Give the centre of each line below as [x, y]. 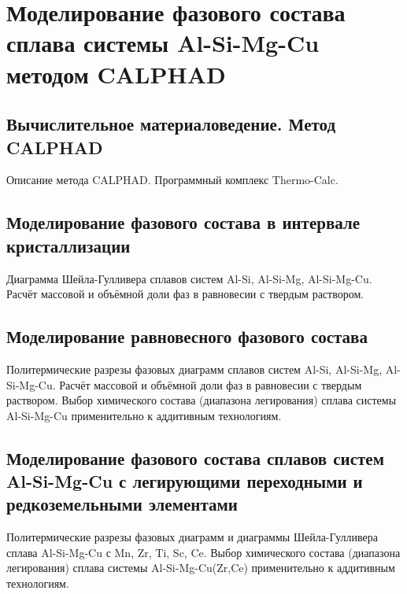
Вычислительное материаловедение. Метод [171, 124]
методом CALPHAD [116, 74]
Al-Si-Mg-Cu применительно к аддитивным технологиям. [144, 415]
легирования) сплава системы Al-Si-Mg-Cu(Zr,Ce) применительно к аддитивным [201, 568]
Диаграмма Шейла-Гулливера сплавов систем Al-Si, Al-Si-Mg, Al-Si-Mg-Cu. [189, 278]
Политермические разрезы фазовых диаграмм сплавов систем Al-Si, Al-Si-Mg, [194, 369]
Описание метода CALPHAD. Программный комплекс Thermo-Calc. [172, 180]
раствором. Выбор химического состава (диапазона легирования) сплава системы [202, 400]
